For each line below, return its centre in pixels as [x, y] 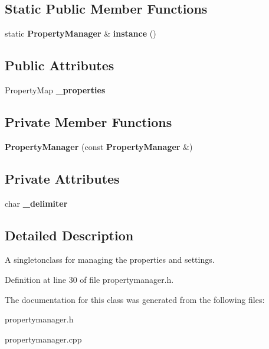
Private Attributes [62, 178]
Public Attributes [60, 65]
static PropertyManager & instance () [81, 33]
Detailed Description [69, 235]
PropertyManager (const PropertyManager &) [99, 146]
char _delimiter [36, 203]
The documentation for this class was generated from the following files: [135, 299]
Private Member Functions [88, 121]
